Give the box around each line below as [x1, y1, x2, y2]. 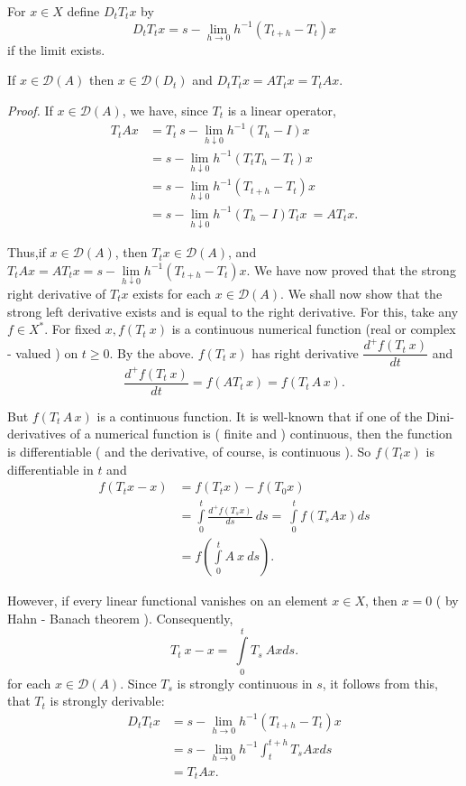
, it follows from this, [322, 673, 438, 692]
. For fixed [44, 319, 102, 338]
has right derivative [251, 343, 359, 362]
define [67, 2, 100, 20]
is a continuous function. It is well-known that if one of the [96, 406, 423, 425]
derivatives [7, 424, 67, 443]
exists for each [132, 283, 212, 302]
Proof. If [7, 101, 53, 119]
